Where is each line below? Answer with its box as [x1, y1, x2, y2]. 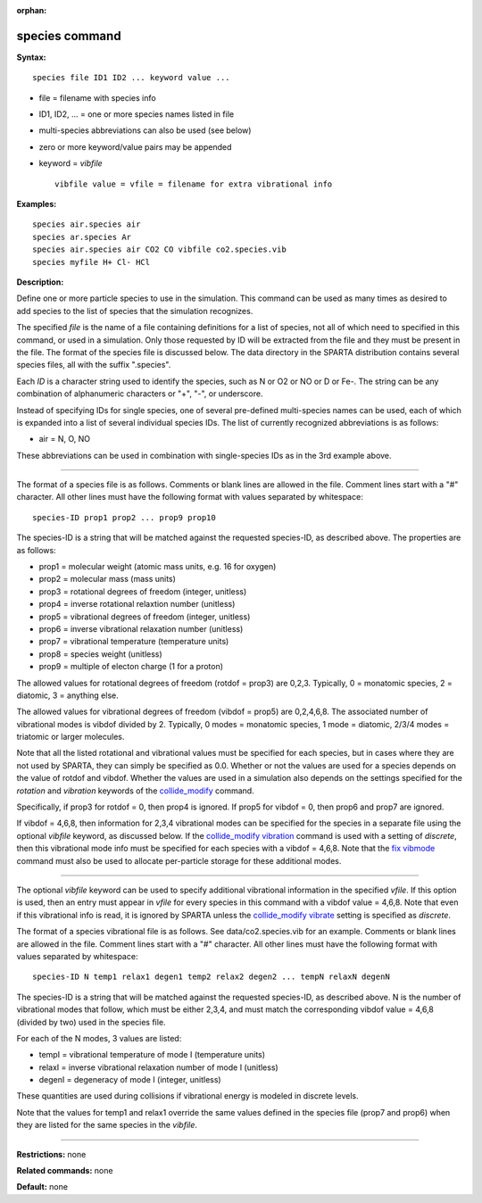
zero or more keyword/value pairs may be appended [38, 141, 232, 152]
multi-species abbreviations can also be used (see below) [38, 125, 252, 136]
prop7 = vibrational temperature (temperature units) [38, 636, 229, 647]
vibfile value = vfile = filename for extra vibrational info [54, 178, 333, 189]
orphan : [16, 5, 47, 15]
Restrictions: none [16, 1149, 87, 1159]
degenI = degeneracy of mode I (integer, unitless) [38, 1074, 222, 1085]
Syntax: [16, 52, 46, 62]
